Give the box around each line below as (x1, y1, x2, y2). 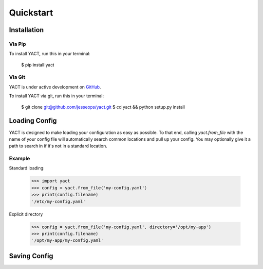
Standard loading (9, 165, 44, 171)
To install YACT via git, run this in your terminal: (9, 93, 104, 99)
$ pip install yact (21, 62, 55, 67)
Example (9, 155, 30, 162)
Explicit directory (9, 211, 43, 217)
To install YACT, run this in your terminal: (9, 51, 91, 57)
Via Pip (9, 40, 26, 47)
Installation (9, 26, 44, 34)
